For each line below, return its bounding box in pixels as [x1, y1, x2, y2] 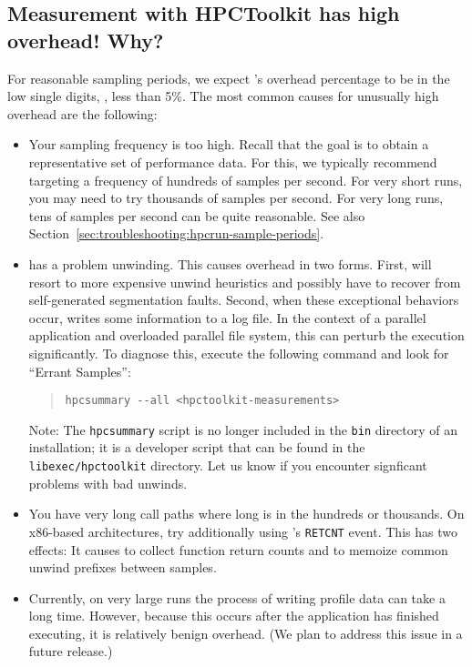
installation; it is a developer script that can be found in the [28, 438, 365, 457]
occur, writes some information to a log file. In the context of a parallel [28, 308, 426, 327]
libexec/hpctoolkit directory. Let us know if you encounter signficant [28, 456, 427, 474]
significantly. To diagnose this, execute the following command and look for [28, 343, 449, 362]
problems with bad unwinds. [28, 473, 188, 492]
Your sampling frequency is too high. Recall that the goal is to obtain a [28, 135, 429, 154]
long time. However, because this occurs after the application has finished [28, 606, 439, 625]
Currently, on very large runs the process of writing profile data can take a [28, 588, 446, 607]
